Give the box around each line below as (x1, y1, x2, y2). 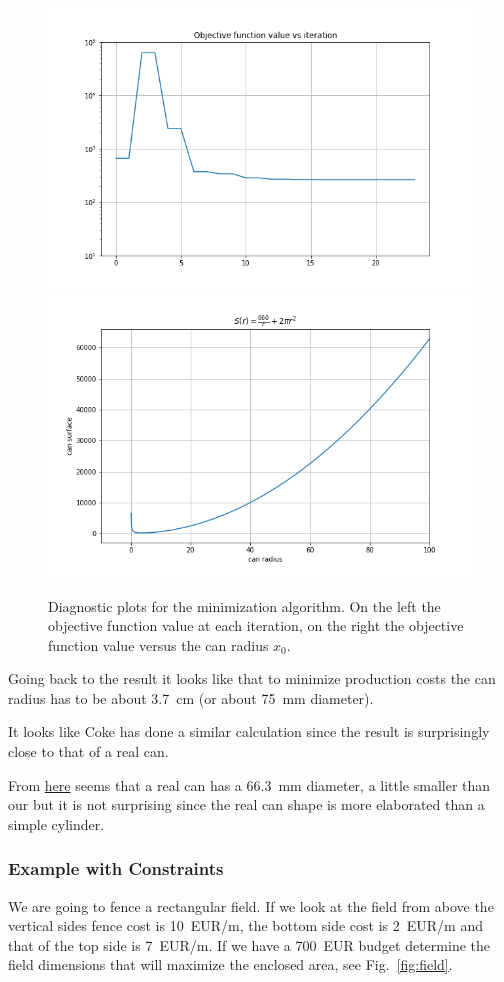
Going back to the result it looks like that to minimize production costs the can (8, 668, 496, 689)
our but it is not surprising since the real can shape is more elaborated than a (8, 794, 485, 815)
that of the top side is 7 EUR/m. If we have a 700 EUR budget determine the (8, 934, 490, 955)
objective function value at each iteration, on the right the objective (48, 615, 464, 636)
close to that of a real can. (8, 741, 169, 762)
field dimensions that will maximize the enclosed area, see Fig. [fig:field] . (8, 954, 453, 975)
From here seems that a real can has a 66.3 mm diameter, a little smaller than (8, 774, 491, 795)
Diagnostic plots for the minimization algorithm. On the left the (48, 595, 441, 616)
